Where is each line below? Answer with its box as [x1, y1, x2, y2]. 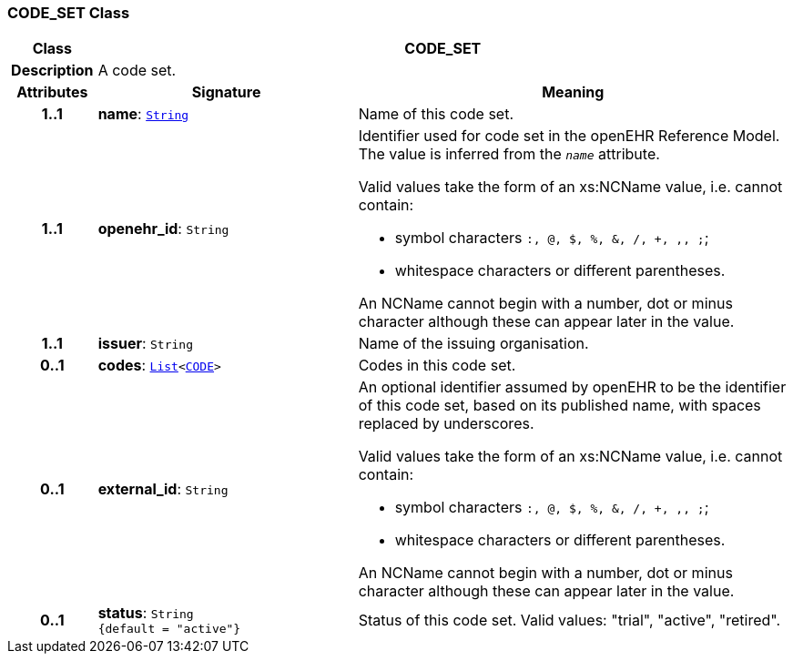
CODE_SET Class [7, 4, 130, 22]
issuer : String [97, 334, 193, 353]
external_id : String [97, 480, 229, 499]
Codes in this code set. [358, 356, 516, 375]
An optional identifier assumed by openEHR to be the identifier [358, 378, 787, 397]
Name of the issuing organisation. [358, 334, 589, 353]
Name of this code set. [358, 105, 514, 124]
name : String [97, 105, 189, 124]
